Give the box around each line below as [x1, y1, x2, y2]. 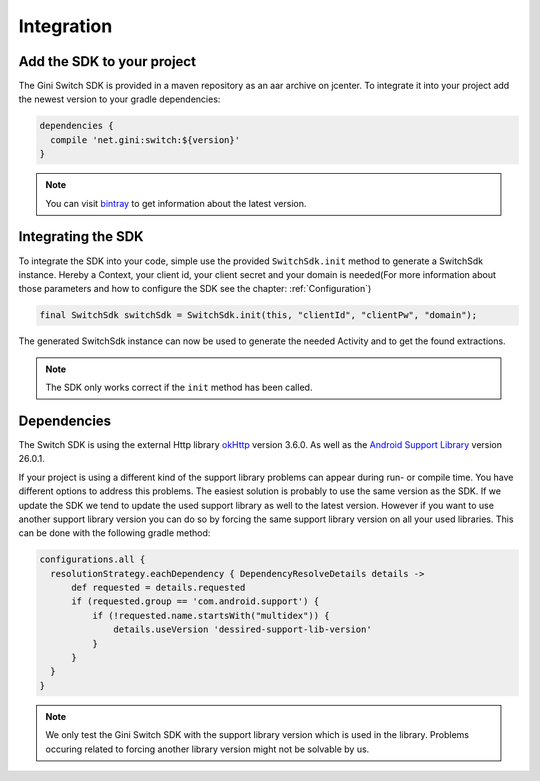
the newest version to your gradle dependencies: [18, 93, 221, 105]
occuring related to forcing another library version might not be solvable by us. [45, 743, 370, 755]
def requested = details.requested [71, 582, 246, 594]
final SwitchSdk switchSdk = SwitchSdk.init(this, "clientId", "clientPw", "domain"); [39, 310, 478, 321]
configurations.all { [39, 554, 146, 565]
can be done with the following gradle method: [18, 527, 211, 539]
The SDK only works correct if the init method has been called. [45, 381, 313, 394]
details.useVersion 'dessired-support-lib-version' [113, 624, 372, 635]
